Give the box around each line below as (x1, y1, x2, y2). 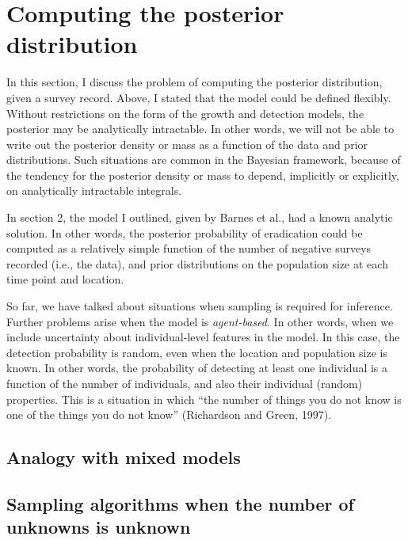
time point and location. (6, 271, 124, 287)
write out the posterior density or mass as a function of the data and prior (6, 135, 368, 152)
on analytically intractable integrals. (6, 182, 182, 199)
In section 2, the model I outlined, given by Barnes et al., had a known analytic (6, 209, 393, 226)
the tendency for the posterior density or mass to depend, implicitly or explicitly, (6, 166, 399, 183)
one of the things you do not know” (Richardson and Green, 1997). (6, 406, 332, 423)
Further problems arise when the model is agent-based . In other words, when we (6, 313, 394, 329)
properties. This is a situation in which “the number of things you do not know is (6, 390, 402, 407)
